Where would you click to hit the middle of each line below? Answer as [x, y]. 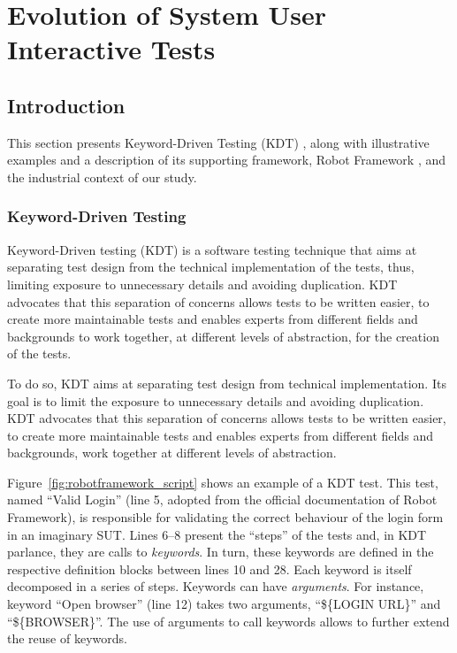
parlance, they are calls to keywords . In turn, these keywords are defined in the [221, 552]
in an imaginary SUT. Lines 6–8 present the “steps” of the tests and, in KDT [217, 534]
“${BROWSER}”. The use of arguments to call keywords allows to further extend [228, 621]
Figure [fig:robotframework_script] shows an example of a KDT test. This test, [223, 482]
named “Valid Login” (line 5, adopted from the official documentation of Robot [222, 499]
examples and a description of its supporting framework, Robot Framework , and [227, 160]
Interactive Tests [111, 49]
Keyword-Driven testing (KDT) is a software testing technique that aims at [212, 249]
